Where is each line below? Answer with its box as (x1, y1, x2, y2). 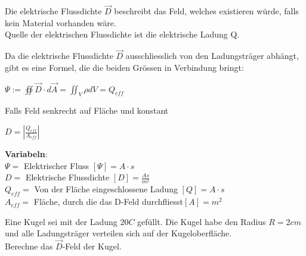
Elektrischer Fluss (23, 159, 89, 171)
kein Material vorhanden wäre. (5, 16, 116, 29)
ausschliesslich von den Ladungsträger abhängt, (125, 49, 299, 62)
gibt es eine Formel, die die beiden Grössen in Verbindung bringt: (5, 61, 244, 73)
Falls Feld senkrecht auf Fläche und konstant (5, 104, 169, 117)
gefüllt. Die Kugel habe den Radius (137, 215, 266, 227)
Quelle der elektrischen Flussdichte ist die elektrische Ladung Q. (5, 28, 240, 40)
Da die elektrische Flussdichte (5, 49, 113, 62)
